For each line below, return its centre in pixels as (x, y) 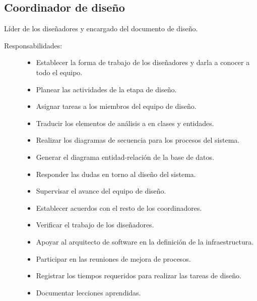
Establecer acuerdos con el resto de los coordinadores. (119, 207)
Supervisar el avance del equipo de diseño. (101, 191)
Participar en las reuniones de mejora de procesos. (113, 258)
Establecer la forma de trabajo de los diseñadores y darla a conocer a (143, 62)
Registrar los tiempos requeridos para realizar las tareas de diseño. (139, 276)
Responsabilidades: (33, 45)
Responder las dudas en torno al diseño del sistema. (116, 174)
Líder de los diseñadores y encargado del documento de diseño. (101, 28)
